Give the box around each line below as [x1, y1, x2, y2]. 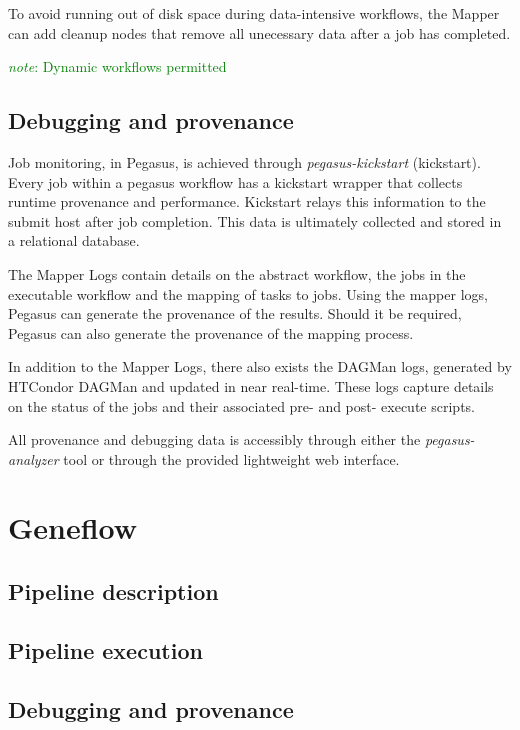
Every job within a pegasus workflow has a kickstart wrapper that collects [8, 171, 463, 192]
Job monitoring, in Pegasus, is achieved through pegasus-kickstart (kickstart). [8, 151, 481, 172]
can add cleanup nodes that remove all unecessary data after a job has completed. [8, 22, 511, 43]
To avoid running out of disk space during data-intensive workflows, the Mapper [8, 3, 500, 23]
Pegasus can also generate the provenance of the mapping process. [8, 322, 414, 343]
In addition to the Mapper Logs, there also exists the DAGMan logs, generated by [8, 356, 512, 377]
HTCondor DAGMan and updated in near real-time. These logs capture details [8, 375, 494, 396]
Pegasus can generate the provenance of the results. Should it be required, [8, 303, 462, 324]
